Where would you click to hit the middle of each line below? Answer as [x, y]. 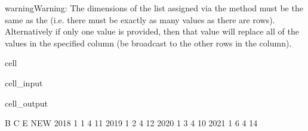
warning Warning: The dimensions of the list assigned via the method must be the [154, 8]
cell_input [24, 82]
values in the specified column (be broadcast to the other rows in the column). [148, 43]
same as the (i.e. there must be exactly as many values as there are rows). [140, 19]
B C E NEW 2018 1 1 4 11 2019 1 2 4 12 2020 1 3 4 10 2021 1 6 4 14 [131, 123]
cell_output [26, 103]
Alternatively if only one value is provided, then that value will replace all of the [152, 31]
